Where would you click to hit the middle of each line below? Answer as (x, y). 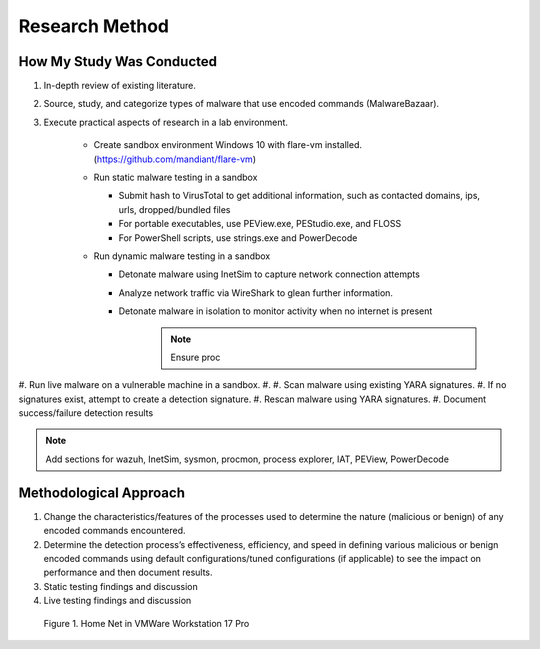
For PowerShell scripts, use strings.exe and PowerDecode (238, 237)
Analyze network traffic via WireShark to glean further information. (256, 292)
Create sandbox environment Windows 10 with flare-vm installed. (228, 145)
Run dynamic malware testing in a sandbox (182, 256)
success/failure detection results (86, 413)
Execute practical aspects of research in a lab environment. (166, 122)
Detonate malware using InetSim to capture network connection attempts (269, 274)
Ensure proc (195, 357)
